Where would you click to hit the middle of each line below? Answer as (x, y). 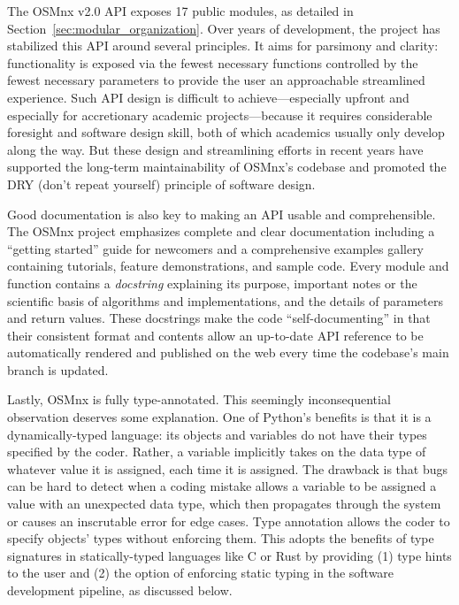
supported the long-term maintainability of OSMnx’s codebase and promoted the (227, 167)
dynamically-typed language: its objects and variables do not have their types (217, 434)
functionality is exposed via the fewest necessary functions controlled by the (213, 62)
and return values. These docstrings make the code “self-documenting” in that (219, 318)
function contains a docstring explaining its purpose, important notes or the (212, 283)
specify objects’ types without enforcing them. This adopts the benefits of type (221, 538)
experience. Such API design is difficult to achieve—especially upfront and (208, 97)
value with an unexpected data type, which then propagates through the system (224, 504)
